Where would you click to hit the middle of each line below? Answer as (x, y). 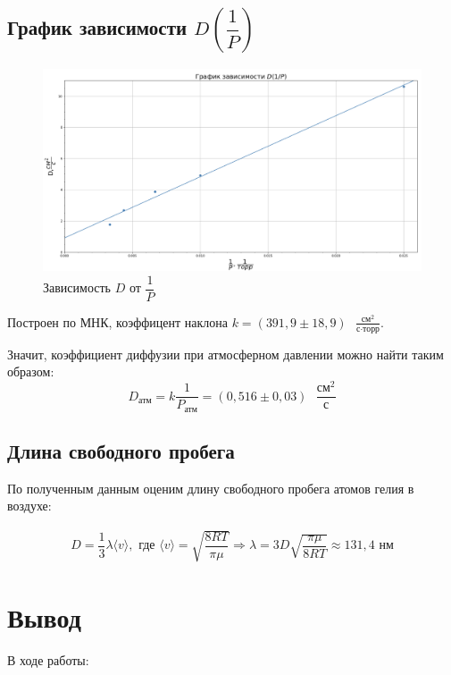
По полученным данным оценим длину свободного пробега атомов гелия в (211, 488)
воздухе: (29, 506)
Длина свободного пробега (121, 450)
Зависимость (77, 287)
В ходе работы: (48, 659)
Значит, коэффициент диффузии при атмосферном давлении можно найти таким (225, 354)
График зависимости (97, 27)
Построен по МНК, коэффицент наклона (118, 321)
